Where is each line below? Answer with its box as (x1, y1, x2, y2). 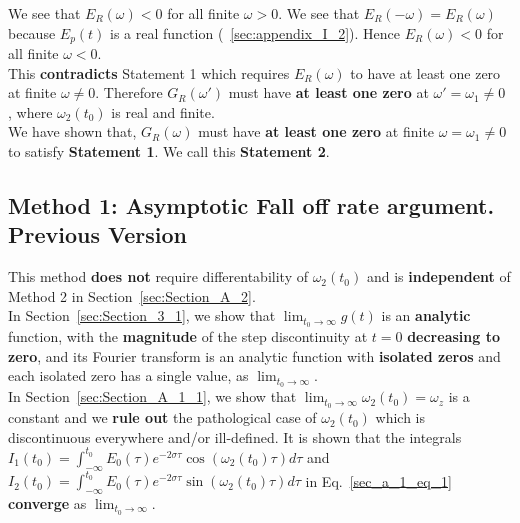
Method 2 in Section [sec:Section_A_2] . (8, 285, 256, 306)
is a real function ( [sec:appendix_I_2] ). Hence (110, 22, 400, 43)
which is (375, 407, 425, 428)
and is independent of (366, 266, 511, 287)
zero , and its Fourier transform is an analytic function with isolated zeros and (8, 345, 501, 366)
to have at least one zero (350, 62, 501, 83)
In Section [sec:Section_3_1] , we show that (8, 305, 276, 326)
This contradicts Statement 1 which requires (8, 62, 290, 83)
